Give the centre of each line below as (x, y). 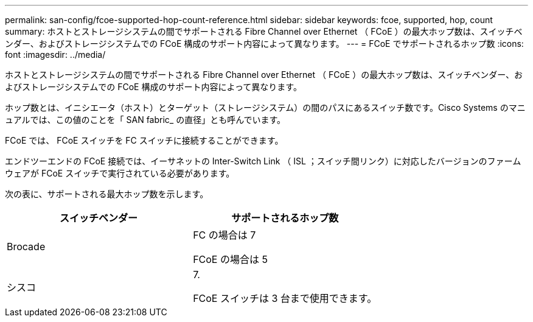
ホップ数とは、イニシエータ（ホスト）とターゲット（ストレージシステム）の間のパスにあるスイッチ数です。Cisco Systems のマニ (265, 107)
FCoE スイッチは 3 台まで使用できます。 (285, 298)
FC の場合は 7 (225, 235)
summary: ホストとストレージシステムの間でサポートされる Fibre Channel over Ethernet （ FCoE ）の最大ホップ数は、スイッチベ (264, 31)
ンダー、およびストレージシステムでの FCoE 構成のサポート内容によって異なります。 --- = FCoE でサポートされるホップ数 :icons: (264, 44)
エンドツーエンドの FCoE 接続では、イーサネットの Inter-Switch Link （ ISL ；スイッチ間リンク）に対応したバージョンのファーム (263, 161)
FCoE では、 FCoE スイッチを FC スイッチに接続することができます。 (144, 140)
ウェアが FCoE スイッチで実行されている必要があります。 (120, 173)
